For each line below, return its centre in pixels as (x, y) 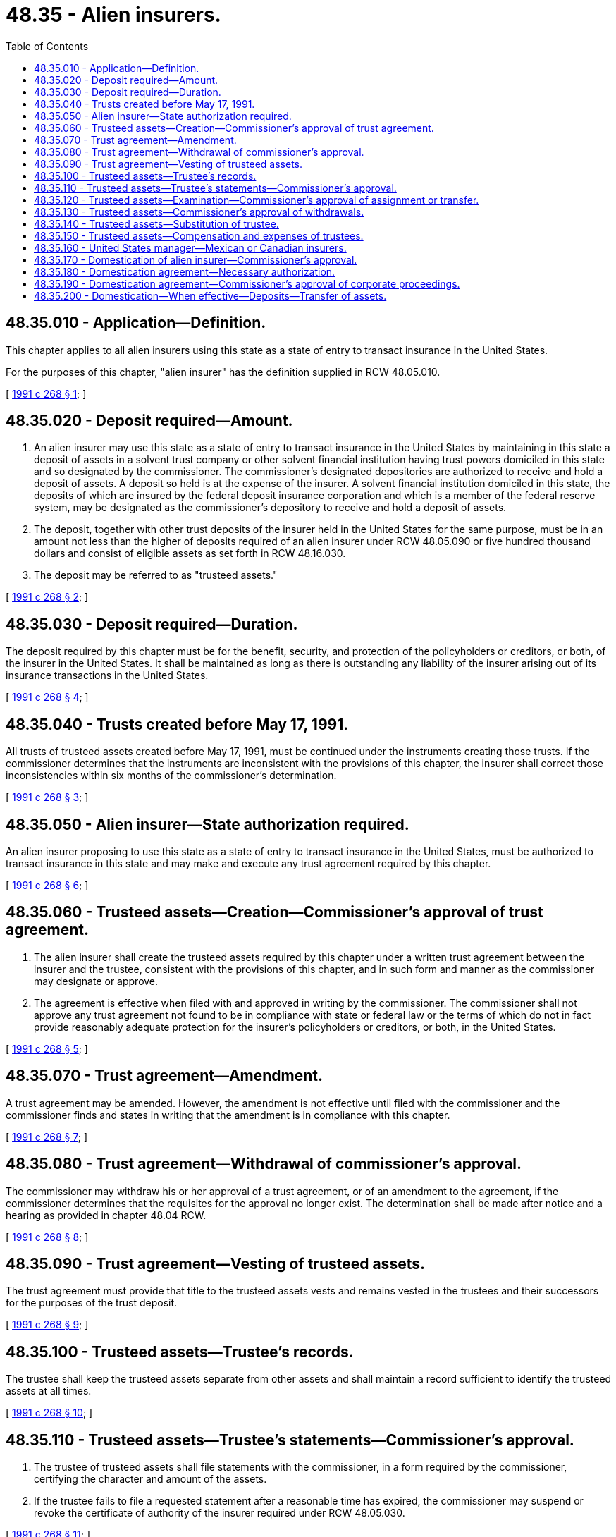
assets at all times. (49, 1391)
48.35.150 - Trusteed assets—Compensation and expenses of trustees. (199, 235)
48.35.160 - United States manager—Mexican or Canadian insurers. (190, 247)
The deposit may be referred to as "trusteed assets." (156, 575)
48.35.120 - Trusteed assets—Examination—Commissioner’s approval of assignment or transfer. (257, 200)
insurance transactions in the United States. (107, 675)
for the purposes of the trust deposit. (92, 1303)
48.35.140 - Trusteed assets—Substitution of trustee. (156, 223)
